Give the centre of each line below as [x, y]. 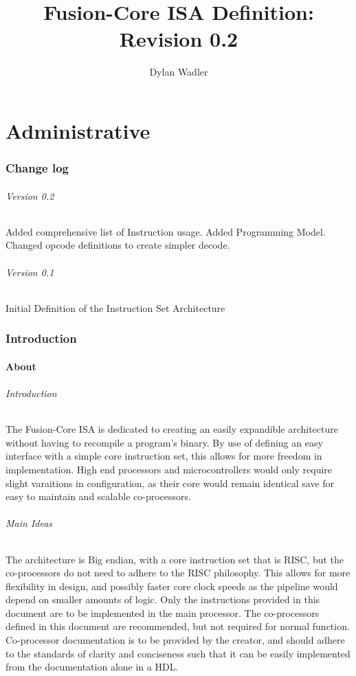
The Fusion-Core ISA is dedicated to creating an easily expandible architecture [172, 429]
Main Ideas [29, 523]
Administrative [78, 130]
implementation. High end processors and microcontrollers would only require [169, 469]
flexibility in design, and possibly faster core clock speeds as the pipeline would [172, 586]
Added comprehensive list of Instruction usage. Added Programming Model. [166, 231]
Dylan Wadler [179, 72]
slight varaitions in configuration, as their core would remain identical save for [170, 483]
